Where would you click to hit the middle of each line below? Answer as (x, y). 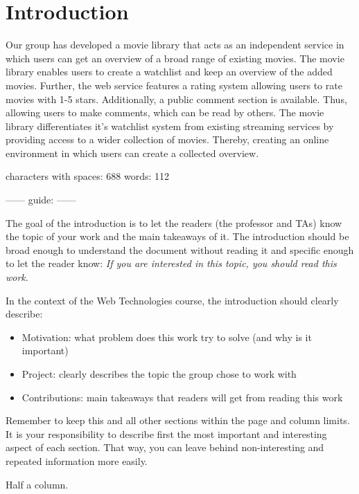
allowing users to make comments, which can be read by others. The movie (165, 112)
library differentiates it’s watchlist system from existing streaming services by (170, 126)
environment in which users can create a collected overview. (132, 153)
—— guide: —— (41, 200)
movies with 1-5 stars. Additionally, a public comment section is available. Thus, (176, 99)
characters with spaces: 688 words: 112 (88, 176)
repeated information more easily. (77, 460)
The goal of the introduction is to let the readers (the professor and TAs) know (174, 222)
